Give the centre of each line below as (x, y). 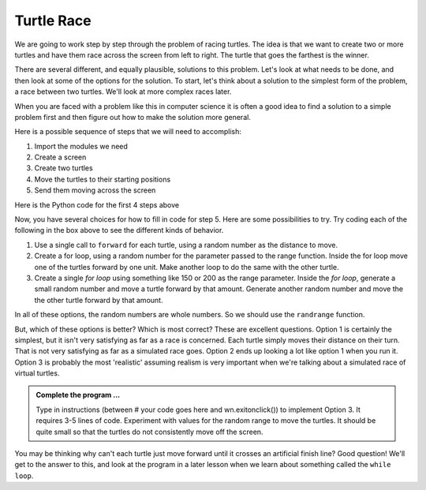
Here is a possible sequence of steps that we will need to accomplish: (128, 132)
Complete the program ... (78, 395)
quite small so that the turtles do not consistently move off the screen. (149, 432)
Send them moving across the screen (95, 190)
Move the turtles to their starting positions (103, 179)
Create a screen (60, 157)
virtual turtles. (37, 373)
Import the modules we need (81, 146)
